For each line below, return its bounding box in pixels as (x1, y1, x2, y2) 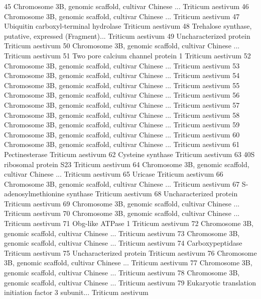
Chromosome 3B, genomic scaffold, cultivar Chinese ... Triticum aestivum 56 (4, 90, 240, 100)
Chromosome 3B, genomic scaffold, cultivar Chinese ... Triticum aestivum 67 (4, 178, 240, 189)
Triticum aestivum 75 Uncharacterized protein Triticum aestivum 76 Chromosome (4, 247, 257, 258)
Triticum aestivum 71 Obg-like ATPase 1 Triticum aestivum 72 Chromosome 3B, (4, 218, 253, 229)
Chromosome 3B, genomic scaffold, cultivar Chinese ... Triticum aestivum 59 (4, 119, 240, 130)
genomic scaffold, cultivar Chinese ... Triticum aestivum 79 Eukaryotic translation (4, 277, 256, 287)
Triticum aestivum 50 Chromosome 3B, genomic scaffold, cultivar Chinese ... (4, 40, 240, 51)
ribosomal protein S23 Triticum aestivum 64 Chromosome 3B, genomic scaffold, (4, 159, 249, 169)
